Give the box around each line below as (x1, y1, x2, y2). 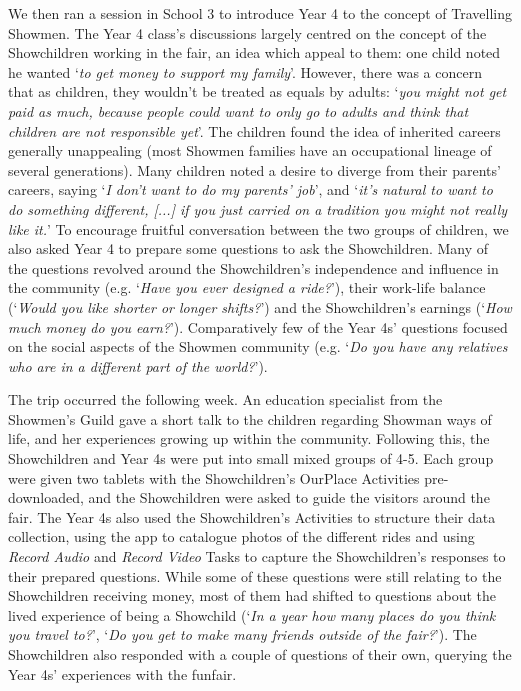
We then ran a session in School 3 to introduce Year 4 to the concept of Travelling (8, 3, 512, 23)
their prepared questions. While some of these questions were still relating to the (8, 565, 502, 586)
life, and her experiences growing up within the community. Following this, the (8, 428, 490, 449)
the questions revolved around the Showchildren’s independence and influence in (8, 257, 499, 278)
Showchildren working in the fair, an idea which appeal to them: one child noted (8, 42, 501, 63)
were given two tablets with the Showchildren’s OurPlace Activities (8, 467, 420, 488)
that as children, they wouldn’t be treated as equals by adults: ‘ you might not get (8, 81, 507, 102)
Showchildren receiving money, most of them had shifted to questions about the (8, 585, 497, 606)
